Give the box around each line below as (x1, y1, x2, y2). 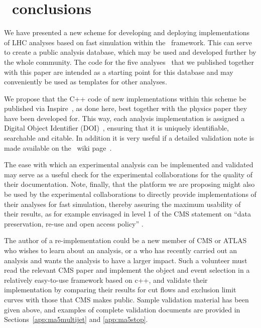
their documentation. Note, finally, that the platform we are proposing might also (4, 179, 255, 189)
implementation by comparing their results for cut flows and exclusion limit (4, 284, 236, 295)
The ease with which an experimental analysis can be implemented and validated (4, 159, 253, 170)
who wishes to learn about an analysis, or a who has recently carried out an (4, 245, 237, 255)
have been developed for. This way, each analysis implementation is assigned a (4, 113, 245, 123)
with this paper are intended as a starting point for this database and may (4, 66, 233, 77)
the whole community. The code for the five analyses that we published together (4, 56, 254, 67)
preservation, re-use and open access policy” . (4, 218, 144, 229)
